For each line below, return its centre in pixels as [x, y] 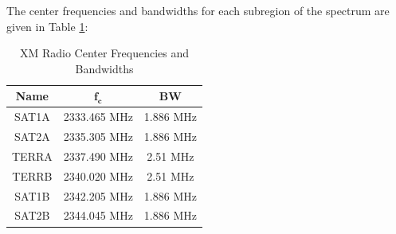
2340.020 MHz [98, 175]
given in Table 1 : [47, 26]
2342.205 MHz [98, 195]
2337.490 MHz [98, 156]
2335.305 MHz [98, 136]
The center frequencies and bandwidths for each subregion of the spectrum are [198, 10]
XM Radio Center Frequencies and [104, 53]
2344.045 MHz [98, 215]
